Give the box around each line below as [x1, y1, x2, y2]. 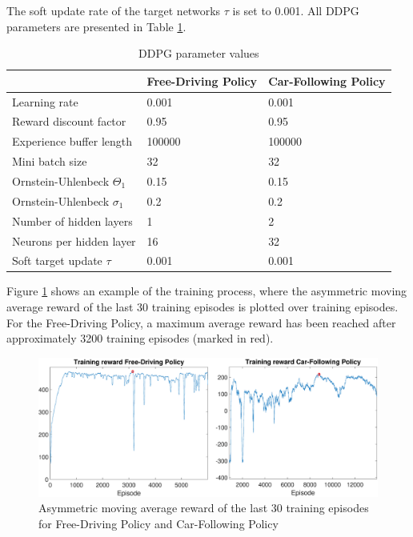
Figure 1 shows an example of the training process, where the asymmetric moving [6, 283, 407, 299]
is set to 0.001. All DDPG [232, 2, 359, 18]
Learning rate [12, 93, 78, 110]
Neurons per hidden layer [12, 232, 136, 249]
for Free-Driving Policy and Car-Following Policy [38, 515, 279, 531]
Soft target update [12, 252, 102, 269]
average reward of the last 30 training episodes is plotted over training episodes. [6, 299, 399, 315]
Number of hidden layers [12, 212, 133, 229]
